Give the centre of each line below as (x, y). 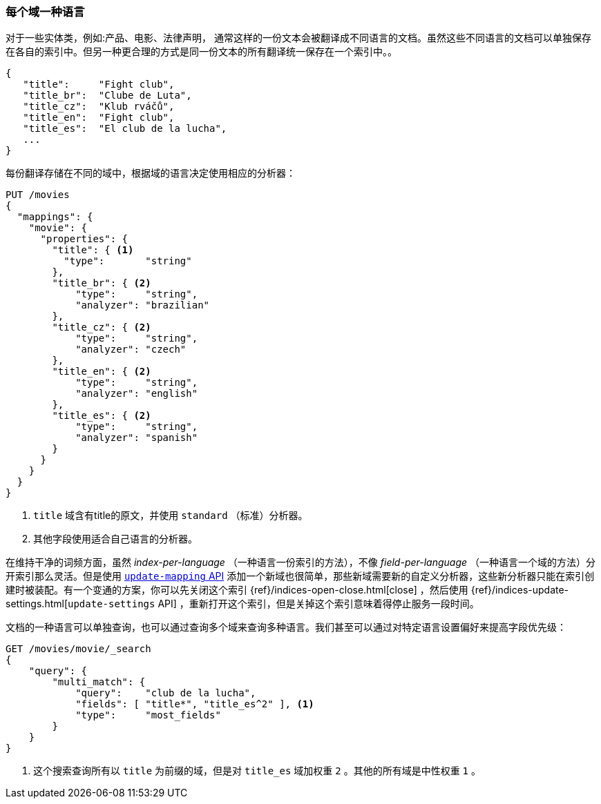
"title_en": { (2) (102, 372)
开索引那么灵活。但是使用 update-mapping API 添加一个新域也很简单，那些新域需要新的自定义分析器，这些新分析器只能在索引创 (300, 576)
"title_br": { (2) (102, 283)
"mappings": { (55, 217)
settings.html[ (37, 604)
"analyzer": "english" (137, 394)
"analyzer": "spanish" (137, 438)
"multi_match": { (99, 682)
